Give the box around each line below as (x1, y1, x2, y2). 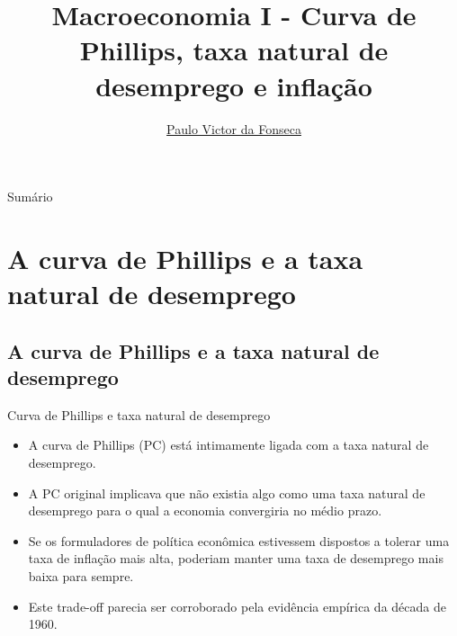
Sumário (7, 187, 53, 206)
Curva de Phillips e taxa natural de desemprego (7, 405, 271, 424)
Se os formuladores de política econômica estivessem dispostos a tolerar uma (28, 531, 450, 550)
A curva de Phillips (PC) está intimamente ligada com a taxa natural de (28, 435, 429, 454)
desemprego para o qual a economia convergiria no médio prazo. (28, 501, 382, 520)
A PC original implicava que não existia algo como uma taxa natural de (28, 483, 426, 502)
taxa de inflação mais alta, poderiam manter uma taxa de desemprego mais (28, 549, 444, 568)
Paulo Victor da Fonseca (166, 119, 301, 138)
